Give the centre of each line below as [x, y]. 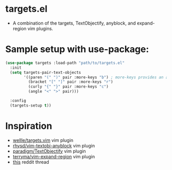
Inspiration [29, 126]
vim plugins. [40, 28]
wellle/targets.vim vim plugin [43, 140]
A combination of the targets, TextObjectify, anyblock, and [74, 23]
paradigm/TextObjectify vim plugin [49, 151]
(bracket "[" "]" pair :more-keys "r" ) [71, 82]
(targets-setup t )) [31, 105]
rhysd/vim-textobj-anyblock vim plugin [54, 145]
